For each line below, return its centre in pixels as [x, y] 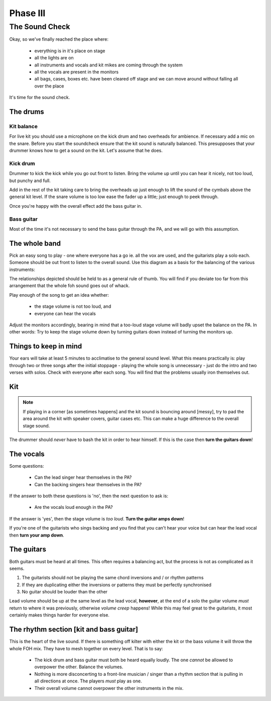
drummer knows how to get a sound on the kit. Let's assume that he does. [86, 150]
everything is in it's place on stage [70, 51]
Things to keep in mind [46, 346]
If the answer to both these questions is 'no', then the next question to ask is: [89, 496]
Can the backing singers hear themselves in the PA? [88, 484]
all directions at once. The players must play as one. [88, 681]
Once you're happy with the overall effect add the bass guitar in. [76, 206]
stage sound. [36, 425]
